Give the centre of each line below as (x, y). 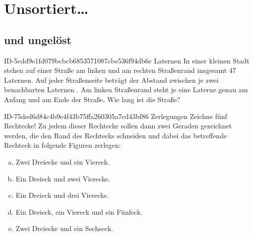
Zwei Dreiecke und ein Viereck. (63, 161)
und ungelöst (38, 39)
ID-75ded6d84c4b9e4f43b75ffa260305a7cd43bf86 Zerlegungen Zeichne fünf (116, 116)
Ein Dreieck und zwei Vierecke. (63, 178)
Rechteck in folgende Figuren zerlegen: (63, 145)
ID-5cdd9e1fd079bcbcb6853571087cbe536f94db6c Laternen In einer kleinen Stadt (127, 60)
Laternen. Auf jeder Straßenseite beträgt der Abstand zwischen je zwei (111, 80)
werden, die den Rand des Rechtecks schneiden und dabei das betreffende (116, 135)
